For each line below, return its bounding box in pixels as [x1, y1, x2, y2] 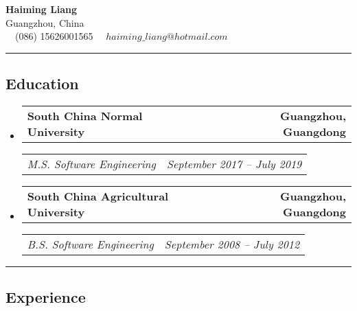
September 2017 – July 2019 [166, 155, 302, 172]
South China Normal [27, 107, 143, 124]
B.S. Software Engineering [27, 235, 154, 252]
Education [5, 73, 79, 94]
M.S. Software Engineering [27, 155, 156, 172]
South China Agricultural [27, 187, 169, 204]
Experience [5, 286, 86, 308]
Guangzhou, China [5, 15, 84, 30]
